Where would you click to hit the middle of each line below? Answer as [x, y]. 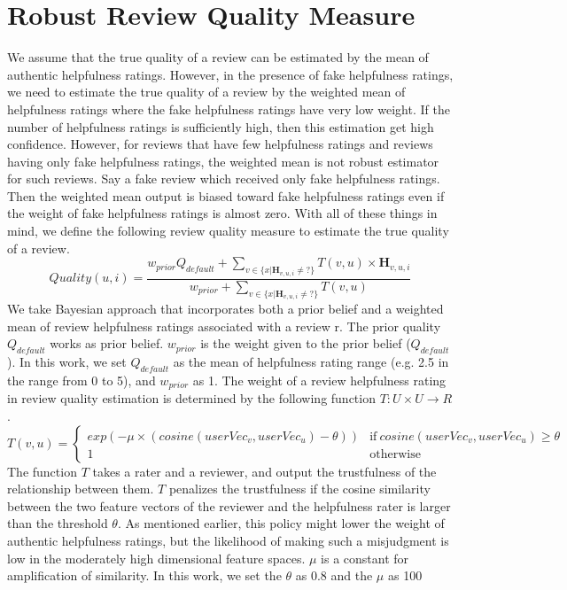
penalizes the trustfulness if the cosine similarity [299, 489]
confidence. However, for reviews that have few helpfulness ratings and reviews [220, 144]
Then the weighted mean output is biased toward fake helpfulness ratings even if [226, 195]
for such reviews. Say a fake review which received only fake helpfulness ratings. [224, 179]
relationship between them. [81, 489]
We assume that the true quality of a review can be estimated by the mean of [218, 57]
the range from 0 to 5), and [82, 380]
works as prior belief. [107, 343]
